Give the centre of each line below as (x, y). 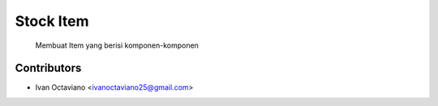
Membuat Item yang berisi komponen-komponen (117, 45)
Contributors (48, 68)
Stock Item (52, 21)
